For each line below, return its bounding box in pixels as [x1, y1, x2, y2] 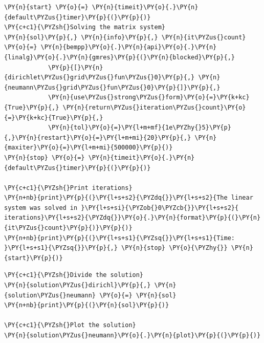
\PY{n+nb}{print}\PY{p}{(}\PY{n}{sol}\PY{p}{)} [4, 302, 169, 309]
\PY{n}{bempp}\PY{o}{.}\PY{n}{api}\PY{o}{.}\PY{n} [40, 44, 217, 51]
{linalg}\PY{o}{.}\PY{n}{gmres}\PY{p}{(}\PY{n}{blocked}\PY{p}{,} [4, 53, 235, 61]
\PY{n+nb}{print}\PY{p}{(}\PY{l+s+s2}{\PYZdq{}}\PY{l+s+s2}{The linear [4, 194, 253, 202]
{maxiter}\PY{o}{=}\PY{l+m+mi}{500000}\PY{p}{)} [4, 144, 173, 152]
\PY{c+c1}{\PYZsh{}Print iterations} [4, 184, 133, 191]
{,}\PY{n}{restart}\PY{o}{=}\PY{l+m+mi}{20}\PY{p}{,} [4, 134, 191, 141]
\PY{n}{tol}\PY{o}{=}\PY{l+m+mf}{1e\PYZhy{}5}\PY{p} [48, 124, 231, 132]
